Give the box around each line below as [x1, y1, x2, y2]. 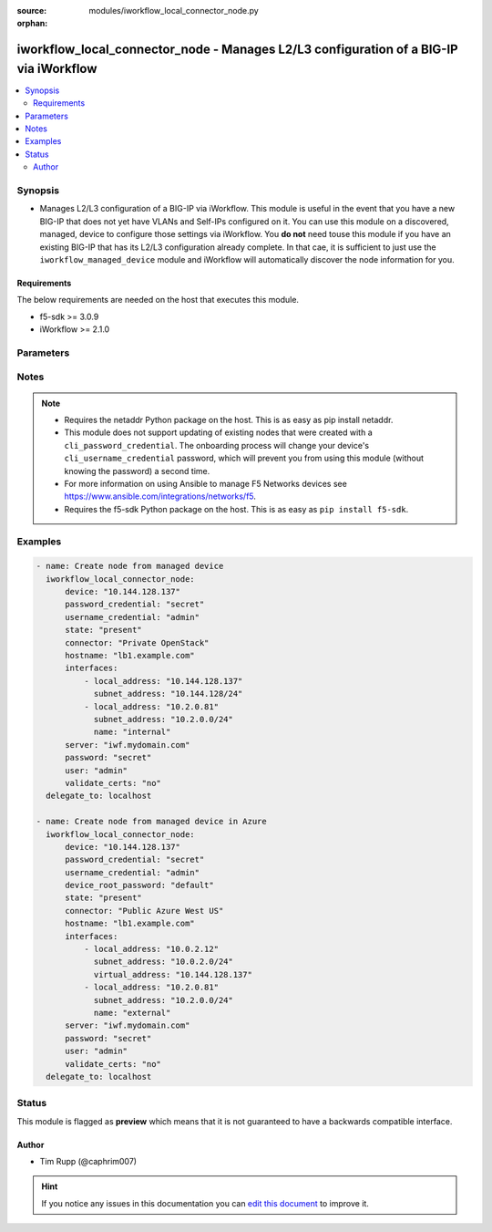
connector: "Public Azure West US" [65, 906, 224, 916]
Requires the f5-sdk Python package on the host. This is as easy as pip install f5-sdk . [64, 503, 409, 514]
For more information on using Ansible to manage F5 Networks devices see [64, 478, 348, 489]
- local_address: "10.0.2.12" [83, 944, 219, 955]
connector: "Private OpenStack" [65, 637, 210, 647]
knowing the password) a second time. [64, 465, 210, 476]
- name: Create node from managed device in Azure [36, 816, 268, 827]
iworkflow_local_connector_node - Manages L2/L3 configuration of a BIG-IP [16, 42, 459, 57]
